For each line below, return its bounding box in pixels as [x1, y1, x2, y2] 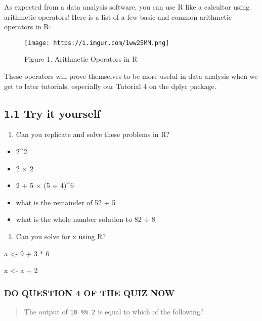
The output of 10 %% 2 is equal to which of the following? [24, 306, 204, 316]
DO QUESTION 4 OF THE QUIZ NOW [4, 286, 175, 299]
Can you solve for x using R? [16, 231, 106, 241]
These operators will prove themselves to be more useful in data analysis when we [4, 71, 258, 81]
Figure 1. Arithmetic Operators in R [24, 54, 138, 64]
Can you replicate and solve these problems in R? [16, 129, 170, 140]
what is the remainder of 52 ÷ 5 [16, 197, 116, 207]
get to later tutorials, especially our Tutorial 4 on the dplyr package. [4, 80, 216, 91]
